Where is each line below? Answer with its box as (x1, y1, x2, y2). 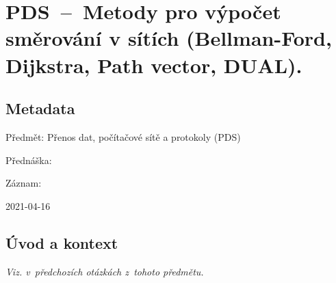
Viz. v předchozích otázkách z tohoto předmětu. (5, 264, 204, 278)
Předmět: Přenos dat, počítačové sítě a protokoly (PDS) (5, 129, 241, 144)
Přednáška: (5, 152, 52, 167)
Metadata (5, 98, 75, 119)
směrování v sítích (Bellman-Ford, (5, 24, 332, 52)
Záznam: (5, 176, 42, 190)
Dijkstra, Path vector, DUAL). (5, 51, 302, 79)
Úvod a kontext (5, 232, 118, 253)
